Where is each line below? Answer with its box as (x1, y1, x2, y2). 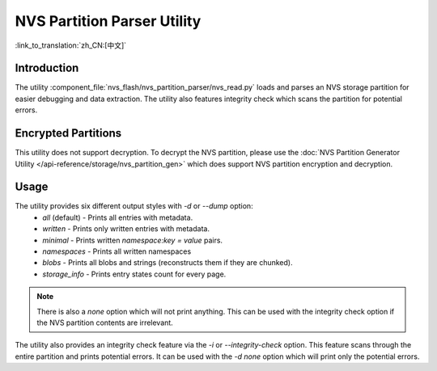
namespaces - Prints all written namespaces (42, 247, 192, 256)
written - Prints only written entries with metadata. (42, 224, 210, 234)
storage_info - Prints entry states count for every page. (42, 269, 227, 279)
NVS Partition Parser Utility (15, 12, 202, 30)
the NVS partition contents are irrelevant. (36, 318, 173, 327)
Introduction (15, 61, 79, 75)
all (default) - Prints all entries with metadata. (42, 213, 193, 222)
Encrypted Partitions (15, 126, 122, 141)
